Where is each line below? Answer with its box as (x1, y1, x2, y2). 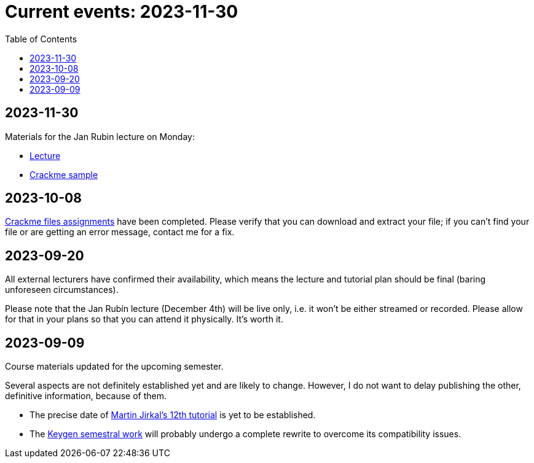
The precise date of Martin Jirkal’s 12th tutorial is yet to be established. (29, 410, 316, 421)
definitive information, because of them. (5, 391, 167, 402)
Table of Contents (5, 33, 77, 44)
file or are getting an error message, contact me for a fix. (5, 227, 235, 238)
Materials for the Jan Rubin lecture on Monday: (5, 131, 195, 142)
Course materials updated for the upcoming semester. (5, 361, 224, 372)
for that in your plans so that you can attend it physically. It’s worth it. (5, 314, 283, 325)
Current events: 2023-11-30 (5, 1, 238, 22)
